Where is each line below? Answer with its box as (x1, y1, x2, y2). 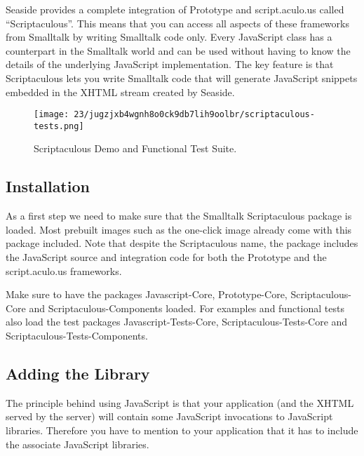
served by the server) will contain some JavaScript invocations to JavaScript (6, 409, 333, 424)
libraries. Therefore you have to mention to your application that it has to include (6, 423, 358, 437)
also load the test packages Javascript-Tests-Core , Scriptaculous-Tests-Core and (6, 314, 348, 329)
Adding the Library (6, 363, 150, 384)
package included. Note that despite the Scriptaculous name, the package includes (6, 236, 358, 250)
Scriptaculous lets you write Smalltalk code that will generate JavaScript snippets (6, 70, 358, 85)
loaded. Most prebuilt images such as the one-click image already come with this (6, 222, 352, 236)
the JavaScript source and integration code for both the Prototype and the (6, 250, 327, 264)
